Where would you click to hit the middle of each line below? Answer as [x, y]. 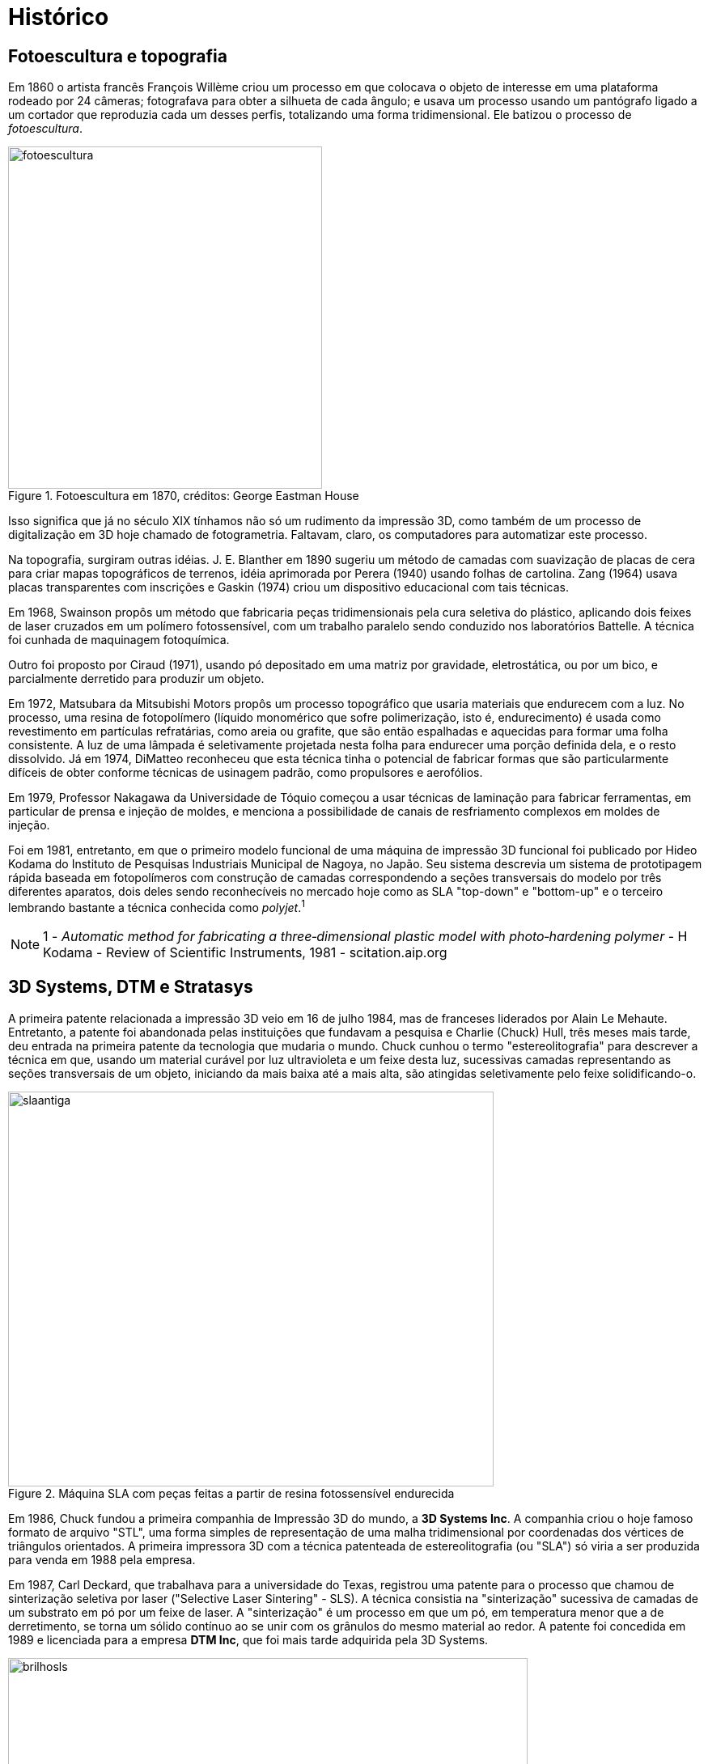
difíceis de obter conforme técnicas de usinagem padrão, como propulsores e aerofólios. [246, 773]
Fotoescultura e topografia [118, 56]
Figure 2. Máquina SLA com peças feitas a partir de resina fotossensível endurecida [231, 1493]
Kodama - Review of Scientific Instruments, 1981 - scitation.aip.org [245, 952]
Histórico [59, 17]
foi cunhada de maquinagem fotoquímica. [119, 640]
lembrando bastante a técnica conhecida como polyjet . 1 [157, 906]
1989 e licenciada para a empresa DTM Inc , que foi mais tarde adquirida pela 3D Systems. [248, 1639]
